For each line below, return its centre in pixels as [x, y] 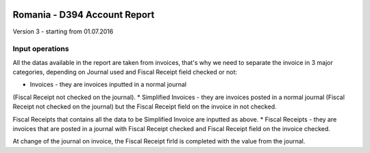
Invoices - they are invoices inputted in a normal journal [108, 85]
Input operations [41, 49]
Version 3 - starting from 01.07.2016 [63, 31]
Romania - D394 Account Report [84, 15]
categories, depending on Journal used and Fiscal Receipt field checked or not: [125, 72]
